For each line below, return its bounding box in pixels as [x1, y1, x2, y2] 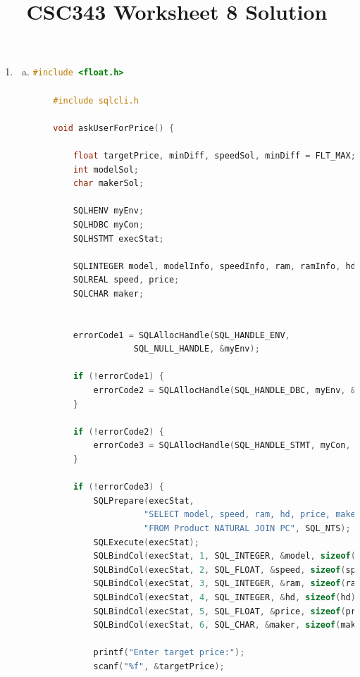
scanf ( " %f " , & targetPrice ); [93, 661, 225, 671]
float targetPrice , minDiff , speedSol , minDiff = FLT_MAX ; [73, 150, 356, 161]
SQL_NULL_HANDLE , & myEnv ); [133, 344, 260, 354]
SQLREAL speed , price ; [73, 275, 180, 285]
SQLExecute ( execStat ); [93, 537, 199, 547]
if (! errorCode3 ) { [73, 482, 164, 492]
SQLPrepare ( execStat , [93, 495, 194, 506]
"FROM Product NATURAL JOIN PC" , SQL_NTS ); [144, 523, 351, 533]
